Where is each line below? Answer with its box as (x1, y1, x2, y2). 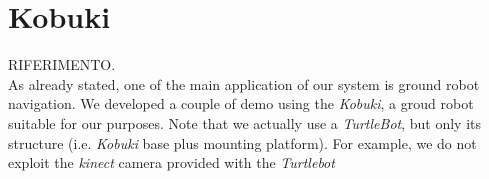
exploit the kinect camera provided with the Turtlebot (8, 152, 335, 173)
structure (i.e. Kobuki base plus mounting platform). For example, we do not (8, 132, 477, 153)
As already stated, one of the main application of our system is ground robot (8, 73, 480, 94)
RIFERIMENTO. (8, 54, 116, 75)
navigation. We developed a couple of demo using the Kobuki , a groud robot (8, 93, 474, 114)
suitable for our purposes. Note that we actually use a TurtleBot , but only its (8, 112, 482, 133)
